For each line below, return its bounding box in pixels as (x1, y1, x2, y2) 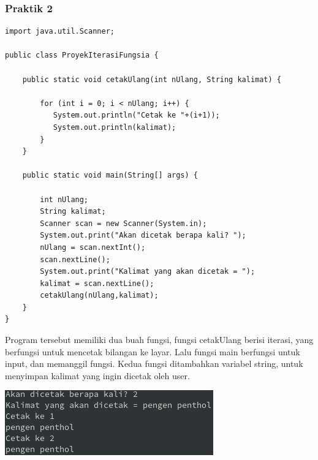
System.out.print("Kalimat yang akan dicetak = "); (40, 267, 256, 276)
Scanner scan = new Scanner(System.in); (40, 219, 207, 228)
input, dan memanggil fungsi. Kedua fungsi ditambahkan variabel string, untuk (5, 357, 303, 370)
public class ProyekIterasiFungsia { (5, 51, 159, 60)
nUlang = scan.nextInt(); (40, 243, 146, 252)
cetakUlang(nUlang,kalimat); (40, 291, 159, 300)
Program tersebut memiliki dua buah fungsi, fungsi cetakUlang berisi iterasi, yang (5, 333, 314, 346)
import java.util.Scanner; (5, 27, 115, 36)
